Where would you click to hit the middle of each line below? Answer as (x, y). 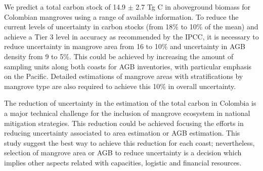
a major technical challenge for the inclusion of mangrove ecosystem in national (127, 113)
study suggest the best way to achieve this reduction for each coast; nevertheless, (129, 142)
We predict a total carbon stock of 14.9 (65, 7)
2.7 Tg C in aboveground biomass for (193, 7)
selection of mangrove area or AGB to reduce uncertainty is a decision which (123, 153)
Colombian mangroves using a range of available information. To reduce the (121, 16)
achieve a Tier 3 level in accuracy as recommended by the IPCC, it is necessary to (131, 36)
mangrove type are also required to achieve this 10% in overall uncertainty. (120, 86)
